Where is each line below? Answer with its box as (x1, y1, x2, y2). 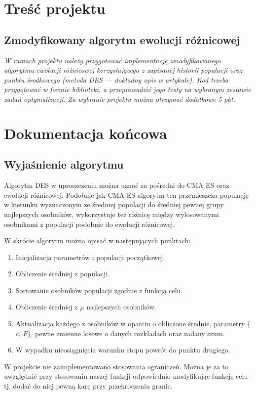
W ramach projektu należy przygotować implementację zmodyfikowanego (4, 55, 221, 65)
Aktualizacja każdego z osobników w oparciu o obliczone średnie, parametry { (15, 318, 251, 329)
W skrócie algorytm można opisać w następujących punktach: (4, 235, 190, 246)
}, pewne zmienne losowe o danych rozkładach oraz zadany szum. (27, 328, 225, 338)
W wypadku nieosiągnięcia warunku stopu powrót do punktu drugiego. (15, 345, 230, 355)
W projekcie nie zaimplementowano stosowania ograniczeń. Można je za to (4, 361, 229, 371)
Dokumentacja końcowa (4, 123, 167, 143)
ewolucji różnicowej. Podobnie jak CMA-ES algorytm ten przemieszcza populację (4, 189, 249, 200)
